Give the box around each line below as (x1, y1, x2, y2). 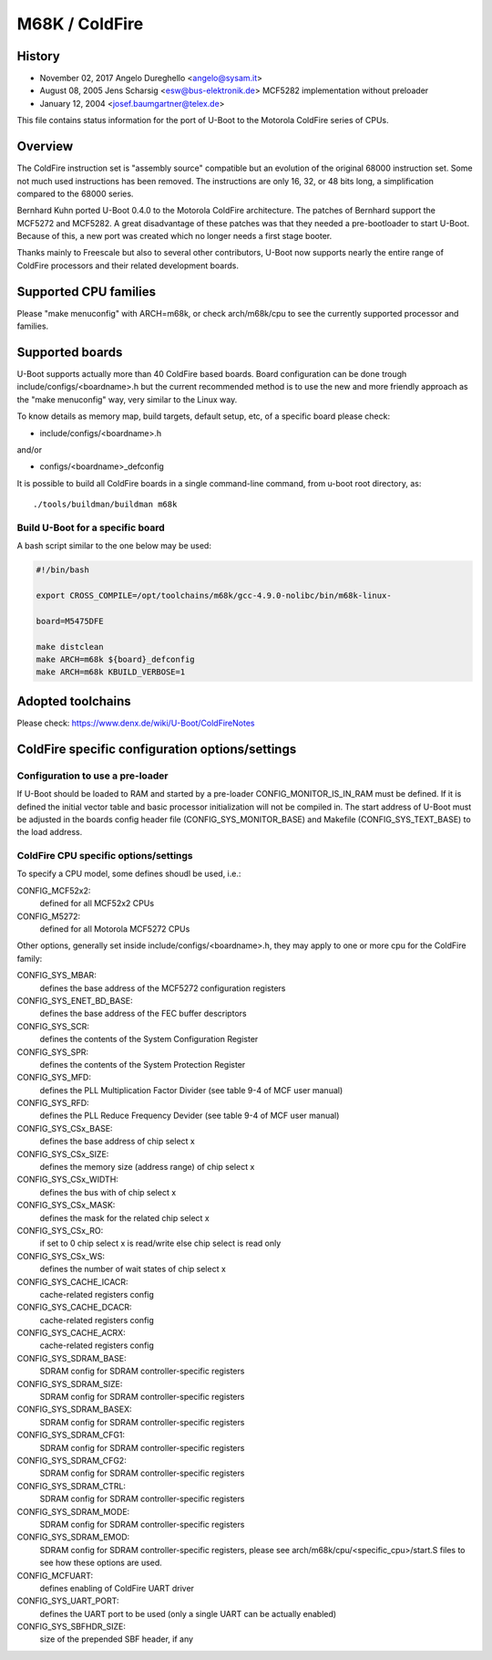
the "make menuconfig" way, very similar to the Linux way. (16, 393, 238, 405)
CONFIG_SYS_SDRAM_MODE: (16, 1506, 130, 1517)
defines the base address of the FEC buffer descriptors (39, 1008, 247, 1019)
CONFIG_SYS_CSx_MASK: (16, 1200, 116, 1211)
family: (16, 953, 43, 964)
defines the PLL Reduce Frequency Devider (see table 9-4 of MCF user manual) (39, 1110, 340, 1122)
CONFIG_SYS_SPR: (16, 1046, 89, 1058)
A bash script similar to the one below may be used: (16, 540, 211, 551)
